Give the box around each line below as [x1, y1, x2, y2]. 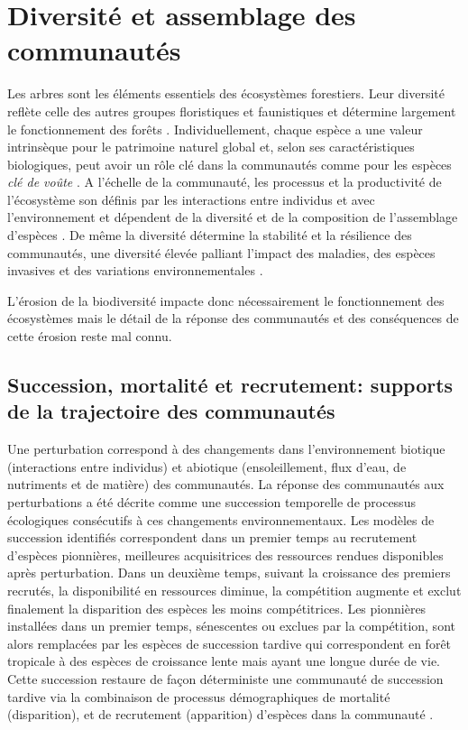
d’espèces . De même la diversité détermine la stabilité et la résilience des [7, 226, 412, 245]
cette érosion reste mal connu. [7, 327, 172, 346]
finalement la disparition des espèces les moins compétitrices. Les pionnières [7, 598, 427, 617]
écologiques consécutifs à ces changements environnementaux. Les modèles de [7, 510, 435, 529]
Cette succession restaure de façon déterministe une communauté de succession [7, 669, 444, 688]
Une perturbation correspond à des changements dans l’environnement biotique [7, 439, 445, 458]
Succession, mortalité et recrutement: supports [7, 371, 454, 399]
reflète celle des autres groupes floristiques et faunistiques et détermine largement [7, 101, 456, 120]
